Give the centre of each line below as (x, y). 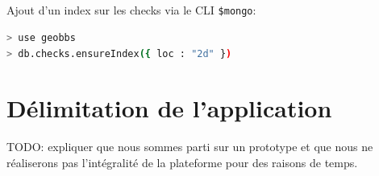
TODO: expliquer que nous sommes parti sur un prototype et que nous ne (190, 147)
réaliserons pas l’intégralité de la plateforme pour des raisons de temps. (182, 162)
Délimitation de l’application (169, 108)
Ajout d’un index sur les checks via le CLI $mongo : (131, 10)
